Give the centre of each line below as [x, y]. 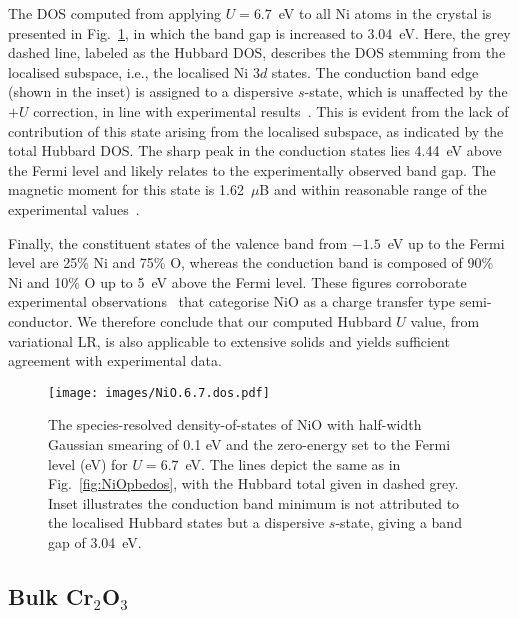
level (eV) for [88, 463]
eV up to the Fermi [446, 242]
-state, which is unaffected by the [406, 91]
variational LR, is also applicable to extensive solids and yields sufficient [229, 340]
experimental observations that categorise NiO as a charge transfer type [232, 301]
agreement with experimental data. [115, 360]
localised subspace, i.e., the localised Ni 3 [134, 71]
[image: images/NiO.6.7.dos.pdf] [159, 392]
